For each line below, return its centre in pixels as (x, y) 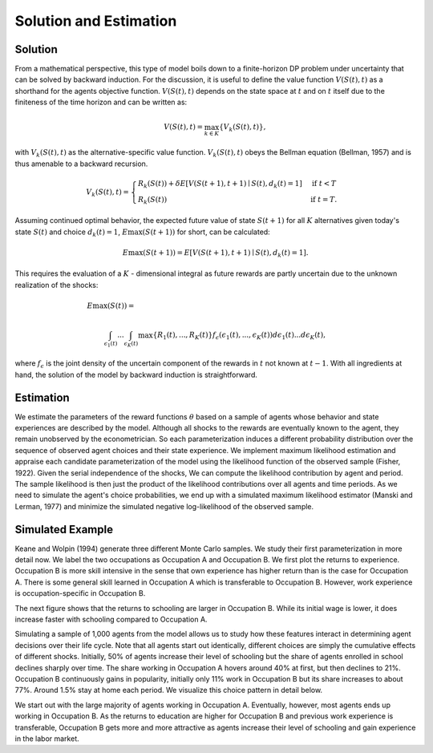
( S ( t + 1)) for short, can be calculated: (206, 232)
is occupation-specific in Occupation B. (80, 593)
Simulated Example (64, 529)
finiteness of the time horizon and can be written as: (101, 102)
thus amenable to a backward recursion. (81, 164)
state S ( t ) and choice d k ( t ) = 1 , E (71, 233)
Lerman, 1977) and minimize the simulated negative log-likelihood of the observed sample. (164, 506)
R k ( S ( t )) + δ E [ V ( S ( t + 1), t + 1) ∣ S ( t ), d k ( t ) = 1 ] (220, 184)
